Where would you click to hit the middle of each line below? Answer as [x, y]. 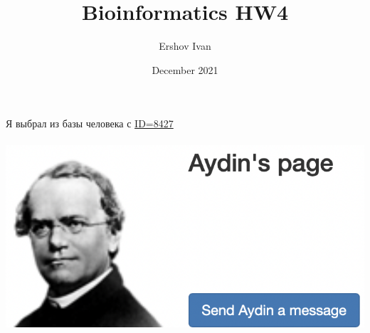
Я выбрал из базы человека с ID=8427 [90, 123]
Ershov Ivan [185, 46]
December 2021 [185, 69]
